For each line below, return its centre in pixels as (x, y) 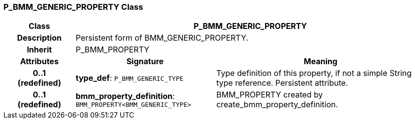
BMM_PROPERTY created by (269, 95)
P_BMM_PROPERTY (112, 50)
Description (39, 38)
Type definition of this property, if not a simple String (314, 73)
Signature (145, 61)
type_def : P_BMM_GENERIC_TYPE (130, 78)
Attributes (39, 61)
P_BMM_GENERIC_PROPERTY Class (73, 7)
